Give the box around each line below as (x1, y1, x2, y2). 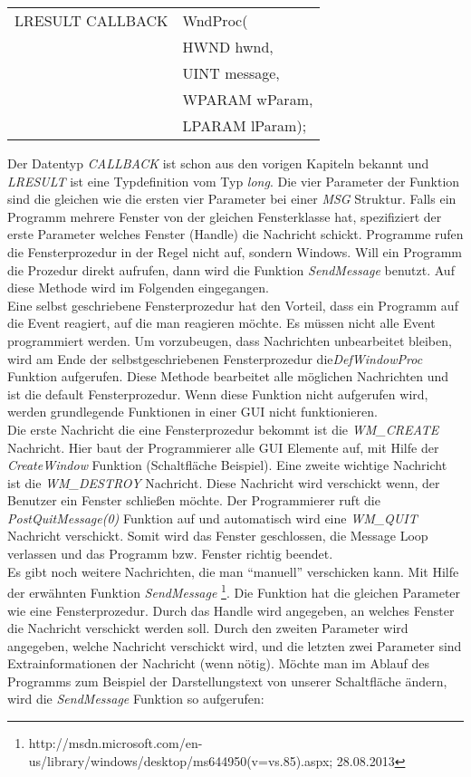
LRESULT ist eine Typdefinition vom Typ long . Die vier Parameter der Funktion (7, 171, 460, 190)
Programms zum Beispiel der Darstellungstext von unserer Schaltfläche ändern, (7, 671, 447, 690)
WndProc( (182, 10, 248, 31)
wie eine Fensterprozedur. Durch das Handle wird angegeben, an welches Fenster (7, 600, 455, 619)
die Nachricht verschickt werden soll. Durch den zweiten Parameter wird (7, 619, 409, 638)
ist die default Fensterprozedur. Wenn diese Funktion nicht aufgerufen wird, (7, 384, 428, 403)
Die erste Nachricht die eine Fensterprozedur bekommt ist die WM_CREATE (7, 419, 439, 438)
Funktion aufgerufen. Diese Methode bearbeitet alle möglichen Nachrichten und (7, 367, 449, 386)
